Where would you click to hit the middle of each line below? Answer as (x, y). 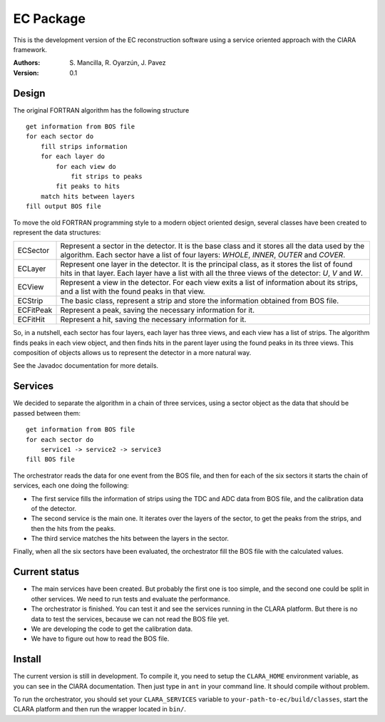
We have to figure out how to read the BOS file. (100, 639)
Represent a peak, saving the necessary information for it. (158, 310)
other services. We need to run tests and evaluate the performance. (130, 599)
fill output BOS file (63, 206)
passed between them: (47, 413)
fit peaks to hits (88, 186)
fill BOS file (50, 459)
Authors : (27, 63)
